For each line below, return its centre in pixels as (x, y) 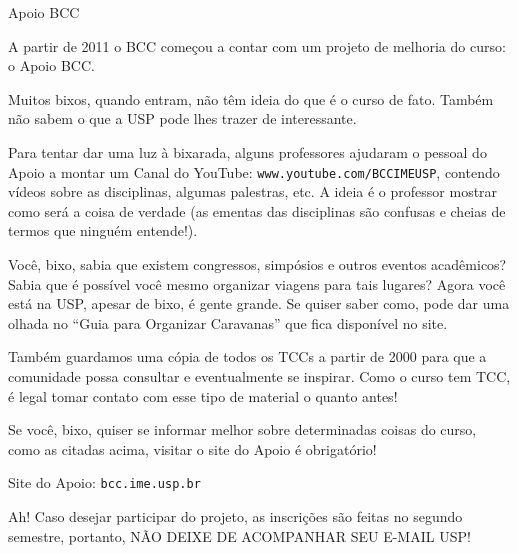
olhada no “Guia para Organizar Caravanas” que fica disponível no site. (228, 322)
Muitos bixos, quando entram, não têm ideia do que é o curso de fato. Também (251, 98)
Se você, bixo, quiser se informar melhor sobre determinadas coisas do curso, (242, 429)
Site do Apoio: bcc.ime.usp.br (104, 482)
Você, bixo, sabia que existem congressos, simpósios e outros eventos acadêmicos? (257, 264)
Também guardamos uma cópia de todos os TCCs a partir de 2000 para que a (247, 356)
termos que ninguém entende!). (103, 230)
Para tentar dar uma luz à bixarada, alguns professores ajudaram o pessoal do (247, 151)
